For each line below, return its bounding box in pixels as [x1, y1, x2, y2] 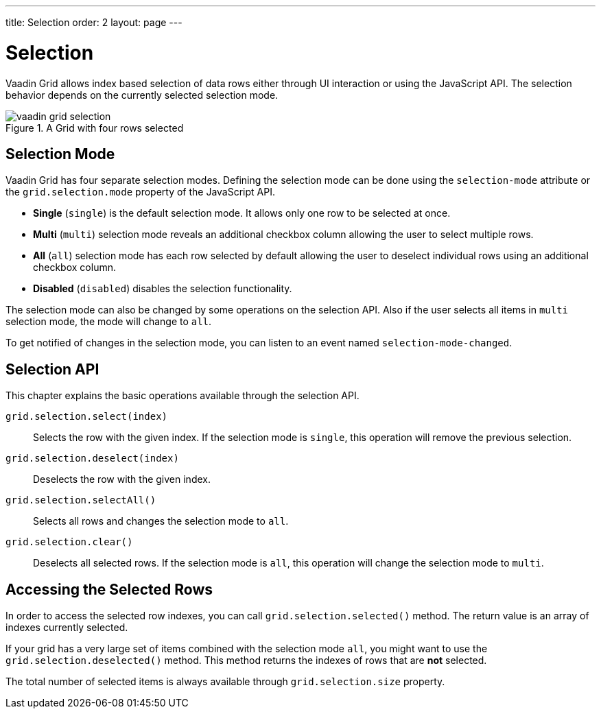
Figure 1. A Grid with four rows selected [5, 121, 184, 134]
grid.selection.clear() [5, 536, 133, 548]
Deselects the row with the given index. [33, 473, 211, 486]
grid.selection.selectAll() [5, 495, 156, 506]
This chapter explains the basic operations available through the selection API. [5, 390, 360, 402]
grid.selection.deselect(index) [5, 453, 179, 464]
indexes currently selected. [5, 621, 128, 634]
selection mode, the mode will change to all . [5, 316, 212, 328]
